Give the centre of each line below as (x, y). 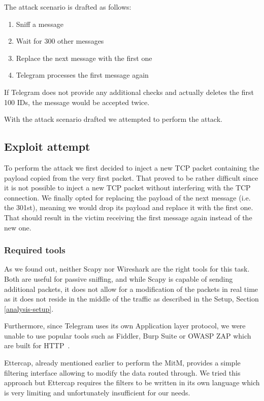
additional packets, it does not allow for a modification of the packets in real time (131, 289)
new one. (18, 227)
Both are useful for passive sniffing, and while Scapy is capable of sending (119, 278)
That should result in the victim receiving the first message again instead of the (128, 217)
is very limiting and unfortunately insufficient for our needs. (97, 392)
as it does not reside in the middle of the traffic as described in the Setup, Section (131, 299)
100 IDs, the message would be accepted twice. (77, 102)
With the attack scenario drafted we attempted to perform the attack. (113, 119)
